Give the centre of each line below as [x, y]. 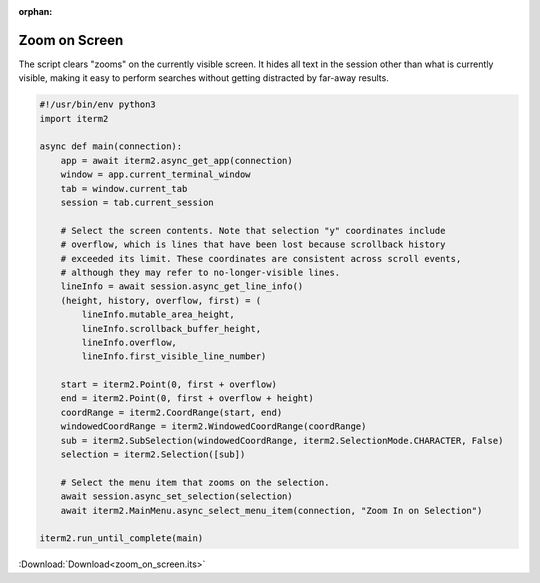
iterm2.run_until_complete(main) [121, 538]
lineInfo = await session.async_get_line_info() [182, 286]
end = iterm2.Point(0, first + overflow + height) [187, 398]
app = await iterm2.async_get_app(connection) [177, 160]
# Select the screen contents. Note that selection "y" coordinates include [253, 230]
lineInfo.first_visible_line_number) [174, 356]
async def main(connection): [111, 146]
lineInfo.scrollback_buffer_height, [171, 328]
